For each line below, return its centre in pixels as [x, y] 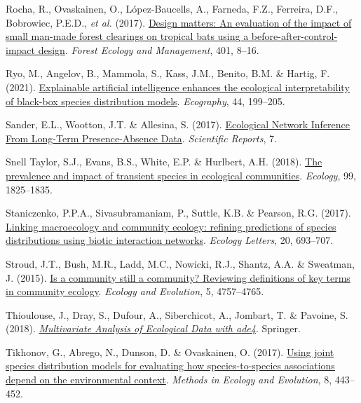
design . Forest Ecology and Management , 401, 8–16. [149, 49]
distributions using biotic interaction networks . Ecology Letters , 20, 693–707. [170, 240]
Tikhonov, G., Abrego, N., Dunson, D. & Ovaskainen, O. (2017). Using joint [170, 351]
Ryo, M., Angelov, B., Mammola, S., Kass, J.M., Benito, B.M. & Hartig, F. [168, 73]
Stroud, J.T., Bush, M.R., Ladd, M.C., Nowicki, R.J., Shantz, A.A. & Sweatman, [180, 263]
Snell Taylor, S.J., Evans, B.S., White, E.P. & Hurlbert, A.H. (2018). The [164, 162]
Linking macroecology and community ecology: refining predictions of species [171, 226]
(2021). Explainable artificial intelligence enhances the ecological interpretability [178, 87]
